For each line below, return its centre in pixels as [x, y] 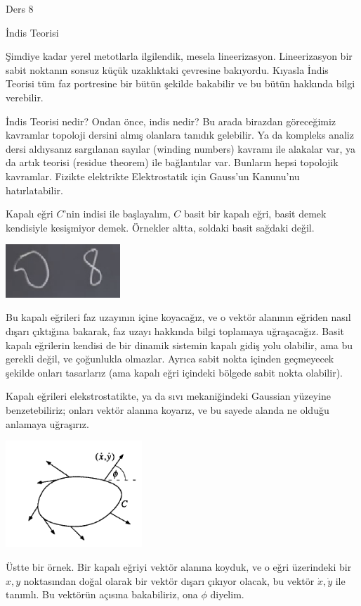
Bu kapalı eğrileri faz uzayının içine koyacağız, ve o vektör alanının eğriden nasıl [178, 317]
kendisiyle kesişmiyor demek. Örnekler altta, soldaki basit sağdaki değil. [160, 227]
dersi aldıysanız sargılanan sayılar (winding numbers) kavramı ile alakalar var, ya [181, 148]
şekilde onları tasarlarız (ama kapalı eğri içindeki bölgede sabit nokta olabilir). [174, 372]
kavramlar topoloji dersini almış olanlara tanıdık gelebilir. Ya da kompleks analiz [180, 135]
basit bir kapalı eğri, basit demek [255, 214]
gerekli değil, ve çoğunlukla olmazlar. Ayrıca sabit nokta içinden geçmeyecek [170, 359]
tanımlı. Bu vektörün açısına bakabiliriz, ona [102, 594]
